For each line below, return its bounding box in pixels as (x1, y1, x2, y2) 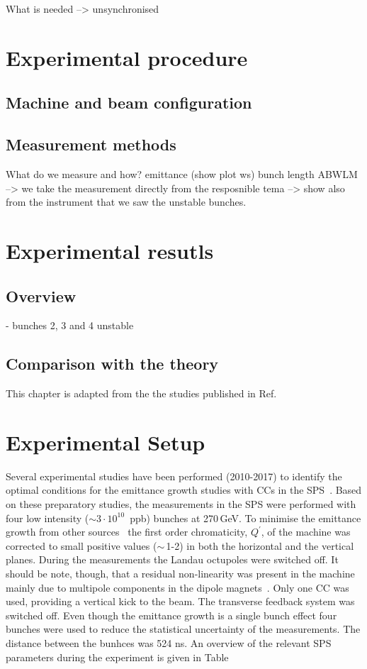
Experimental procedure (6, 43, 248, 72)
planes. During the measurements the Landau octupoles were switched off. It (6, 552, 339, 567)
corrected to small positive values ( (6, 538, 157, 553)
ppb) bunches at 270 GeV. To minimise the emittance (130, 510, 361, 525)
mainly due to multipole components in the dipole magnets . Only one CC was (6, 580, 349, 595)
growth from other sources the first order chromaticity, (6, 524, 248, 539)
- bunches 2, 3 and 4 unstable (6, 318, 134, 333)
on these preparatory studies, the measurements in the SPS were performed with (6, 497, 356, 512)
